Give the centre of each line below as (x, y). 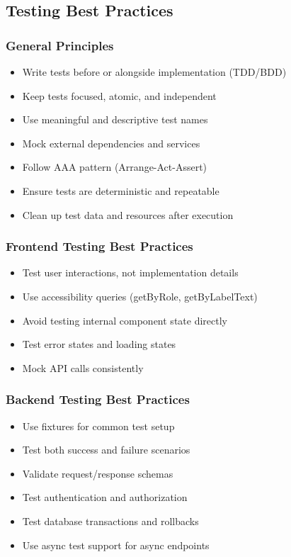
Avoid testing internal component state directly (125, 320)
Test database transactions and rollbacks (110, 521)
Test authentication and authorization (105, 497)
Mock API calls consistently (83, 367)
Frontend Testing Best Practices (99, 246)
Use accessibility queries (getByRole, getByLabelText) (140, 296)
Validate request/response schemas (98, 473)
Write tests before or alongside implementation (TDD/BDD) (154, 72)
